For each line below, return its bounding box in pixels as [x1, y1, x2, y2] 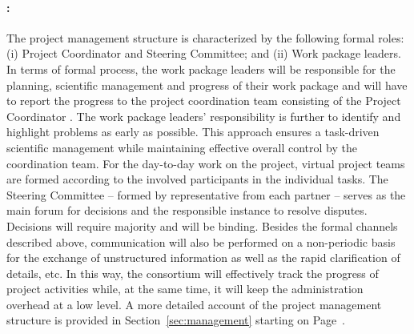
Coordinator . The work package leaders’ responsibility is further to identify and [6, 107, 401, 124]
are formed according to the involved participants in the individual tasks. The [6, 171, 388, 187]
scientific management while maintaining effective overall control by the [6, 139, 358, 155]
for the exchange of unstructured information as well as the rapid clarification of [6, 249, 400, 266]
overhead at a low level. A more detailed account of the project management [6, 296, 382, 312]
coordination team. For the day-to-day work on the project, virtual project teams [6, 155, 405, 171]
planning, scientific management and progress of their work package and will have [6, 76, 408, 93]
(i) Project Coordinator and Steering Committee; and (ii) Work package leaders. [6, 45, 401, 62]
